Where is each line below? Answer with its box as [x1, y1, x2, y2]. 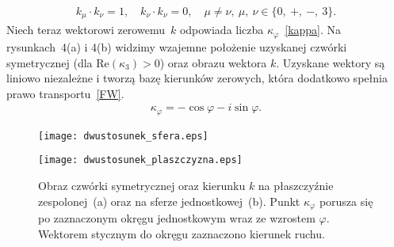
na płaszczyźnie [258, 177, 334, 194]
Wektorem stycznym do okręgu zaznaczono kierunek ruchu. [38, 225, 325, 241]
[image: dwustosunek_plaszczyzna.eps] [38, 154, 243, 166]
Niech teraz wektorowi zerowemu [6, 21, 165, 38]
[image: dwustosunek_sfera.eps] [38, 130, 208, 142]
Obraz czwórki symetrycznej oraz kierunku [38, 177, 246, 194]
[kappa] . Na [285, 21, 342, 38]
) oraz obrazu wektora [159, 54, 267, 70]
